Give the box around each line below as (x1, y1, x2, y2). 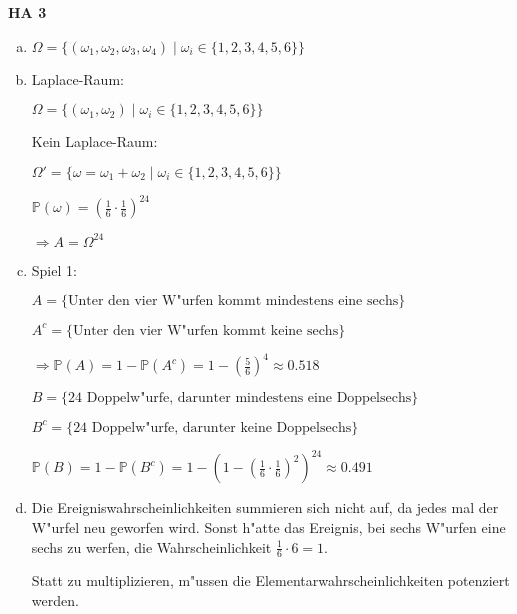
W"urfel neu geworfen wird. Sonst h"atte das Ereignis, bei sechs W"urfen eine (31, 516, 506, 537)
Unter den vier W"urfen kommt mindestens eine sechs (67, 294, 399, 309)
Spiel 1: (31, 259, 77, 280)
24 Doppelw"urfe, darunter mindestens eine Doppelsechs (68, 391, 412, 406)
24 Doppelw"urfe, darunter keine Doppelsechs (73, 420, 352, 435)
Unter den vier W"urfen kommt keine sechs (72, 323, 339, 338)
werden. (31, 589, 79, 610)
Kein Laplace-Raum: (31, 131, 158, 152)
